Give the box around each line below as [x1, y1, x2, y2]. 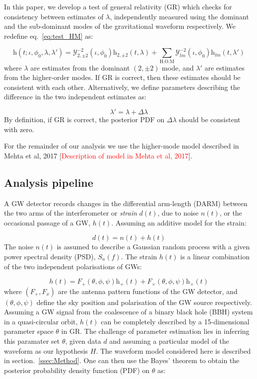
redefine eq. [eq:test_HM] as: [4, 30, 93, 41]
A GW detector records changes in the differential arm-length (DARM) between [4, 198, 248, 208]
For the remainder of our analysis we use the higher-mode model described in [4, 141, 239, 151]
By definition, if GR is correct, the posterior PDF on [4, 114, 165, 125]
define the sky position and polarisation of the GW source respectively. [36, 297, 252, 307]
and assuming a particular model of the [109, 336, 229, 346]
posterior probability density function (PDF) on [4, 365, 150, 375]
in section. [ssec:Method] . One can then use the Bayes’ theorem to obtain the [4, 355, 240, 366]
